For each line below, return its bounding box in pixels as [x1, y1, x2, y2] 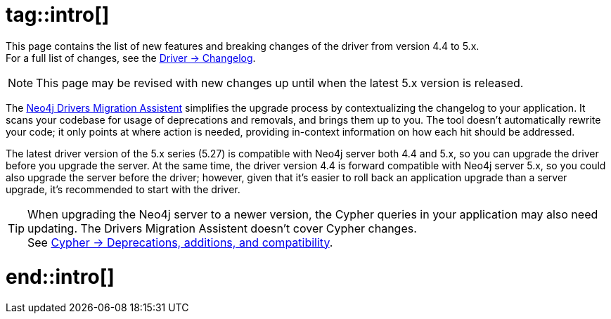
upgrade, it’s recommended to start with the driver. [6, 183, 240, 195]
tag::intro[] [6, 3, 110, 27]
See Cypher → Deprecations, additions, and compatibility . [27, 235, 333, 249]
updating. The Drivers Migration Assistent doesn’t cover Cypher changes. [27, 221, 417, 235]
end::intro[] [6, 264, 115, 289]
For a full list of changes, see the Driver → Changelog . [6, 51, 256, 64]
